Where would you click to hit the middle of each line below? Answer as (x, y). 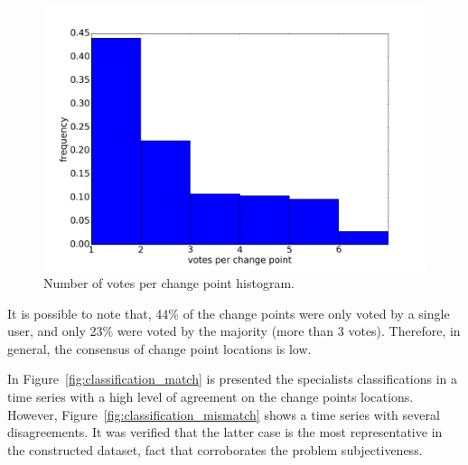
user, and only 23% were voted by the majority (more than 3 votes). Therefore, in (234, 331)
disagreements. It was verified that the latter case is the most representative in (225, 432)
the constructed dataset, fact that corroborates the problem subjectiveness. (215, 449)
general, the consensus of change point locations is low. (159, 348)
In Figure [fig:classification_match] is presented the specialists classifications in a (233, 379)
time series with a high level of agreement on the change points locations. (211, 397)
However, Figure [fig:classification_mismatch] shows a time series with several (224, 414)
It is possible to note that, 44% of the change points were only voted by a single (229, 313)
